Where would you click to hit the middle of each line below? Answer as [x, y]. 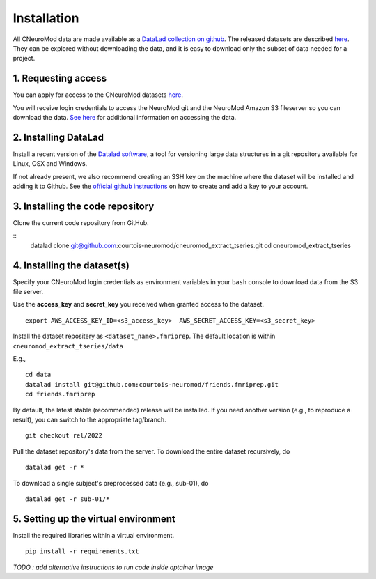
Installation [46, 18]
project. [24, 59]
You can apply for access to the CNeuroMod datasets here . [98, 95]
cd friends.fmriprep [60, 394]
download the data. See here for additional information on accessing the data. [125, 118]
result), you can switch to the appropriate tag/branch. [89, 419]
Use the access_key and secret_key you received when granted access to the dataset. [139, 304]
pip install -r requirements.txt [82, 551]
